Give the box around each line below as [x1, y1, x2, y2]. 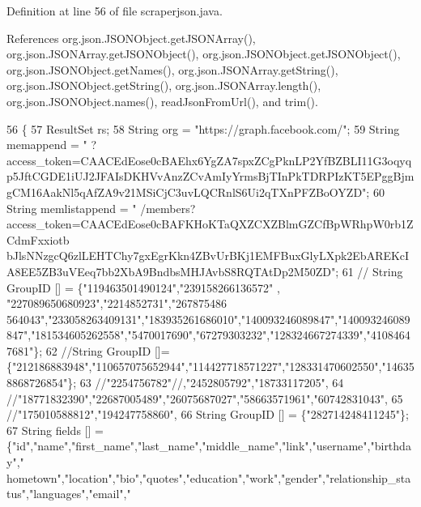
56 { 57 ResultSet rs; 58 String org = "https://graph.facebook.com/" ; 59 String [6, 120, 400, 137]
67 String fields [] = [6, 421, 104, 438]
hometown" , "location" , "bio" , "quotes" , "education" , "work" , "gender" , [6, 469, 325, 486]
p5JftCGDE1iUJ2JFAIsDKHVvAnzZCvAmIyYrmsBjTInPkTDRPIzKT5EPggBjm [6, 168, 415, 185]
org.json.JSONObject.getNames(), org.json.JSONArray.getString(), [6, 61, 338, 78]
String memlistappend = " [6, 199, 137, 216]
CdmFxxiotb [6, 231, 70, 248]
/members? [140, 199, 196, 216]
